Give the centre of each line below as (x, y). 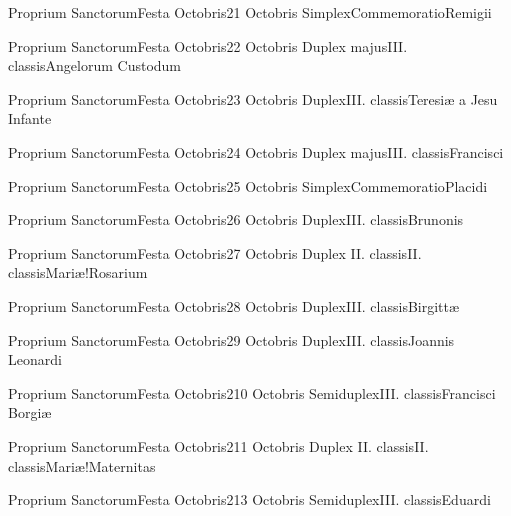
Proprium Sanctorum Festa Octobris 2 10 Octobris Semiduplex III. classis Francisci (252, 392)
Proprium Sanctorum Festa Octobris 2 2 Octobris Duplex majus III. (208, 45)
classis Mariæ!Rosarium (78, 272)
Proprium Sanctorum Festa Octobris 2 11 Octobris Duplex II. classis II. (218, 445)
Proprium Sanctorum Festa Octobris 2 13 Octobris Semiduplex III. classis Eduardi (249, 499)
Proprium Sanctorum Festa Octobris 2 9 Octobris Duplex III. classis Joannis (231, 339)
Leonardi (35, 359)
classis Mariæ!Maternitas (82, 465)
